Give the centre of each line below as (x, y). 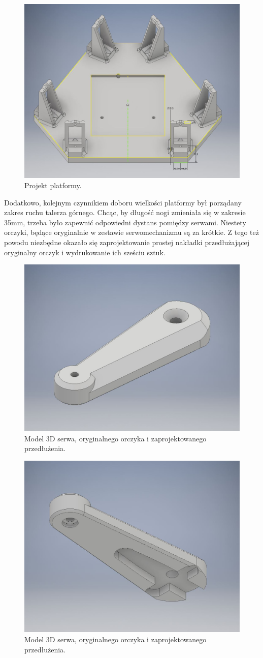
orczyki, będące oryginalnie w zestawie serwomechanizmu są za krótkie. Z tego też (131, 232)
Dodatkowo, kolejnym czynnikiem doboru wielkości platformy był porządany (123, 202)
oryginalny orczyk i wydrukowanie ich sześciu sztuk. (85, 252)
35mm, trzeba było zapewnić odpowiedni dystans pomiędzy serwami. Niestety (125, 222)
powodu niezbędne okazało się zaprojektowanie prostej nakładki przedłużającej (127, 242)
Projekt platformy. (53, 185)
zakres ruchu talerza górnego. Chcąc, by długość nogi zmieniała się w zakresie (125, 212)
